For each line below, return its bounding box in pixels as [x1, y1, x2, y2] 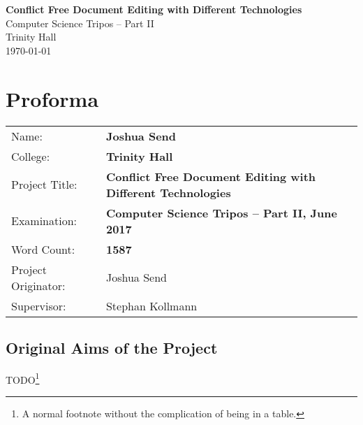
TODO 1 [6, 370, 40, 387]
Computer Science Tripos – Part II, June [105, 204, 337, 221]
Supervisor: [11, 297, 66, 314]
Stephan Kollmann [105, 297, 198, 314]
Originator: [11, 277, 66, 294]
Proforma [6, 84, 99, 113]
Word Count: [11, 240, 75, 257]
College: [11, 147, 50, 164]
